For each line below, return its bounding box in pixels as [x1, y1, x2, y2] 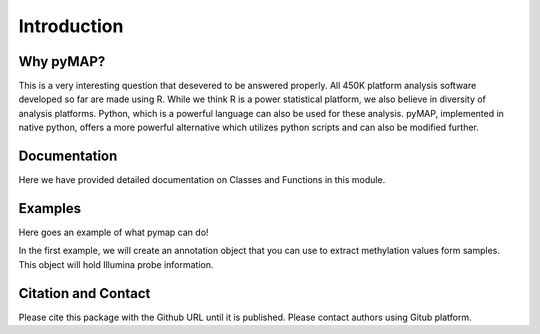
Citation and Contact [18, 285, 151, 302]
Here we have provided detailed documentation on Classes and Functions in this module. [18, 174, 386, 186]
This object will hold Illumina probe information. [18, 258, 214, 270]
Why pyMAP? [18, 53, 106, 70]
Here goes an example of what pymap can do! [18, 226, 209, 239]
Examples [18, 200, 82, 217]
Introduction [18, 15, 124, 37]
